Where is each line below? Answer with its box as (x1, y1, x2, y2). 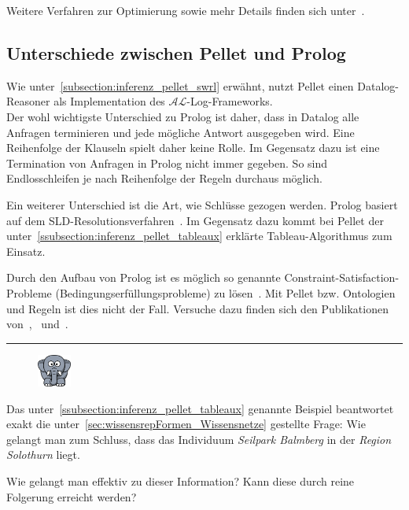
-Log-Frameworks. (186, 93, 273, 109)
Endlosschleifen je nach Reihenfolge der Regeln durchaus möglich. (6, 170, 322, 187)
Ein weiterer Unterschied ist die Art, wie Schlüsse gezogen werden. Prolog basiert (6, 196, 398, 213)
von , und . (6, 316, 68, 332)
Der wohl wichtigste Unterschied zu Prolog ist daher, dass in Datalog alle (6, 108, 359, 124)
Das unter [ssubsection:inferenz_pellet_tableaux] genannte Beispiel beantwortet (6, 400, 394, 416)
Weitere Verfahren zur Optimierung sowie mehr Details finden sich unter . (6, 2, 365, 18)
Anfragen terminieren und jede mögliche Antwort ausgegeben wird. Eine (6, 124, 355, 140)
